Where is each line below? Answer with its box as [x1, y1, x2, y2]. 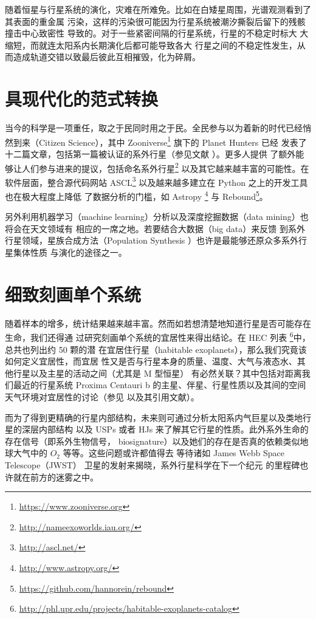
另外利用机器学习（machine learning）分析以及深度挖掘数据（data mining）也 [5, 210, 309, 223]
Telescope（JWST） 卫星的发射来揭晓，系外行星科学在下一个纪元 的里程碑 [5, 458, 300, 471]
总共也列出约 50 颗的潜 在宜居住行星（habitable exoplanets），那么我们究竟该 [5, 343, 307, 355]
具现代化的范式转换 [5, 86, 159, 111]
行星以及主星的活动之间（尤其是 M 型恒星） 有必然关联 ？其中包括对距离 [13, 366, 302, 379]
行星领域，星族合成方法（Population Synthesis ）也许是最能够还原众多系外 [5, 234, 298, 247]
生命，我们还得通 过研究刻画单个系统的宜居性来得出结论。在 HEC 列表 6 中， [5, 329, 311, 344]
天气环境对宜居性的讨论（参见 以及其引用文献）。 [5, 391, 199, 403]
